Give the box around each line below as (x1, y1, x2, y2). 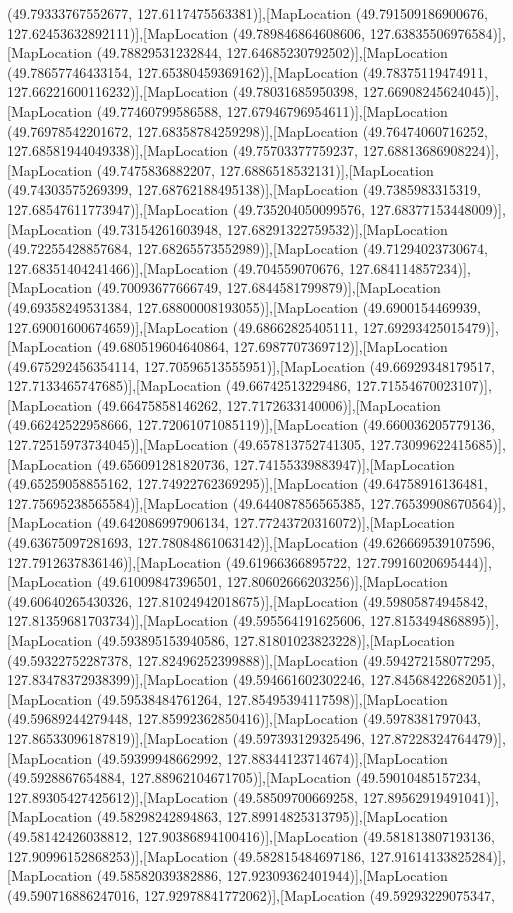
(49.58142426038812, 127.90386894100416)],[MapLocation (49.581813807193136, (7, 825, 495, 846)
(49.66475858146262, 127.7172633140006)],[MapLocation (96, 394, 441, 415)
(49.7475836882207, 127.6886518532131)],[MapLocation (96, 159, 434, 180)
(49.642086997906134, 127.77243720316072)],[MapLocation (96, 512, 455, 533)
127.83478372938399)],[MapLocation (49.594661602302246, (7, 669, 366, 690)
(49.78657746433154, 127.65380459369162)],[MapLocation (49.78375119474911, (7, 61, 488, 82)
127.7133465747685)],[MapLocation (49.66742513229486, (7, 375, 352, 396)
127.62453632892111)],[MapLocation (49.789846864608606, (7, 22, 366, 43)
